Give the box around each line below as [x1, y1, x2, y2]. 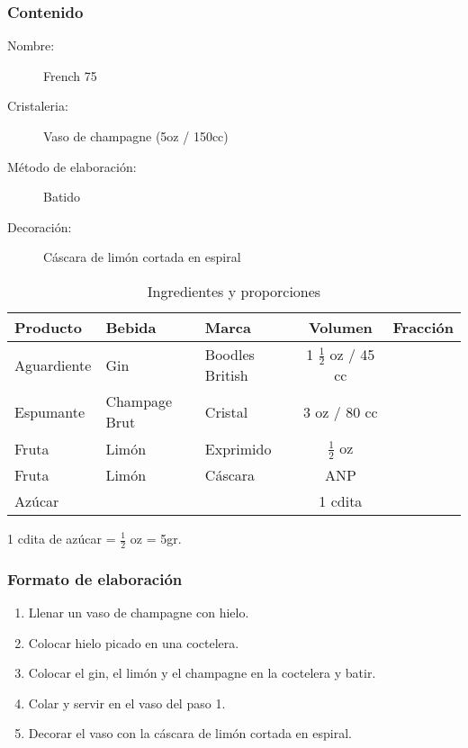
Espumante [14, 401, 85, 422]
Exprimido [204, 437, 272, 459]
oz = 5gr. [130, 529, 182, 547]
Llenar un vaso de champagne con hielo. [28, 603, 249, 622]
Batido [43, 187, 81, 206]
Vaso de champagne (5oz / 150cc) [43, 127, 229, 145]
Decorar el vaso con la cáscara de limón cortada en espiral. [28, 724, 352, 743]
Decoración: [7, 217, 72, 236]
